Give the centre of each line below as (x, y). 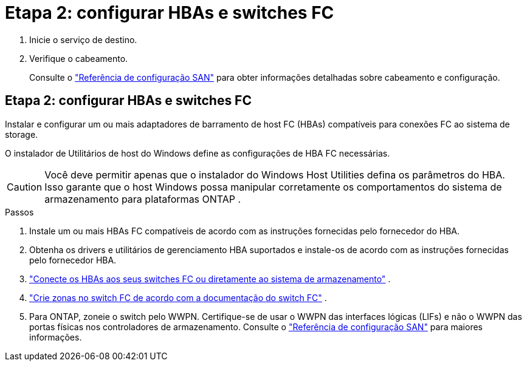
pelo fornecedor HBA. (73, 260)
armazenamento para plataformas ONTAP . (143, 199)
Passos (19, 212)
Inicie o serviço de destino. (83, 39)
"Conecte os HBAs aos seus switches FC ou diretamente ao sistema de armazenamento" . (210, 279)
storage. (22, 134)
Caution (25, 187)
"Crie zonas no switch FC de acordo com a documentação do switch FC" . (178, 297)
